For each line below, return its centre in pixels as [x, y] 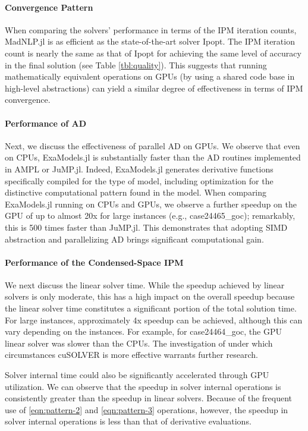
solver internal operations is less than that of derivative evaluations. [128, 421]
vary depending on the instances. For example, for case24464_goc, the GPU [143, 331]
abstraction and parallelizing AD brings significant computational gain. [134, 239]
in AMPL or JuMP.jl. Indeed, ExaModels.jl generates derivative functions [139, 169]
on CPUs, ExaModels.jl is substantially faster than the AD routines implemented [153, 157]
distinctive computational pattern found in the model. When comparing [136, 192]
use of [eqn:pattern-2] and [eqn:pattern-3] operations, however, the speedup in [147, 409]
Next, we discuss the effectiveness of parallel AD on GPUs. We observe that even [153, 145]
